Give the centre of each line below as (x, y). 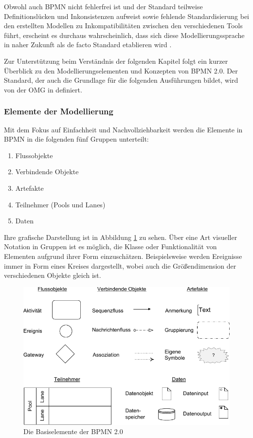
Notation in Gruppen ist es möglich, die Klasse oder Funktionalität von (110, 246)
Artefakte (29, 188)
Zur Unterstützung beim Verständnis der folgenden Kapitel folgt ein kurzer (116, 61)
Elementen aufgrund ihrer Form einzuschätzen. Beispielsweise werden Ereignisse (123, 256)
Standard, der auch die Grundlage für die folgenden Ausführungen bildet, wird (121, 80)
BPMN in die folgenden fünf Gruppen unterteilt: (76, 139)
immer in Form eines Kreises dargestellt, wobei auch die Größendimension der (120, 265)
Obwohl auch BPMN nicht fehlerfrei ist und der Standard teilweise (103, 6)
